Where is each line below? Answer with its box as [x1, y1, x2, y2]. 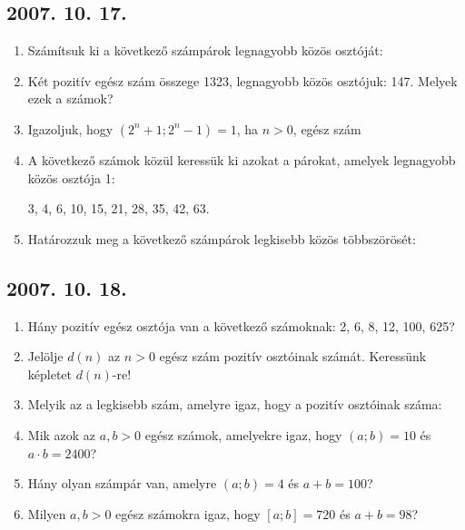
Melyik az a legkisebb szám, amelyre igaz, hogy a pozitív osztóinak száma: [27, 395, 442, 414]
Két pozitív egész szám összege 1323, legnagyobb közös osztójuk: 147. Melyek [27, 71, 458, 90]
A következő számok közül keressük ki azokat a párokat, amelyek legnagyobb [27, 150, 456, 169]
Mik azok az [27, 425, 96, 444]
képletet [27, 364, 73, 383]
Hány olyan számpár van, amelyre [27, 474, 217, 493]
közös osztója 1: [27, 168, 115, 187]
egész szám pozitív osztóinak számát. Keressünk [159, 347, 427, 366]
